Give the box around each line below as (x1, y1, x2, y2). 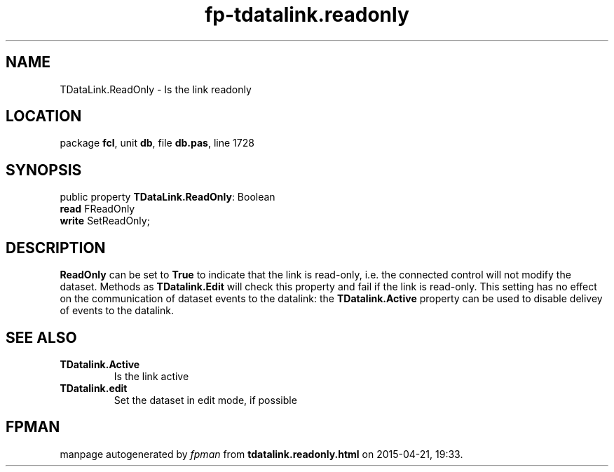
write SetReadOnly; (60, 215, 150, 227)
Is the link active (114, 370, 189, 382)
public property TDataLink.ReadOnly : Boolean (60, 191, 275, 203)
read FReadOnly (60, 203, 135, 215)
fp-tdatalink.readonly (205, 3, 409, 27)
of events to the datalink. (60, 304, 175, 317)
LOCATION (6, 107, 82, 126)
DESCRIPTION (6, 238, 106, 257)
